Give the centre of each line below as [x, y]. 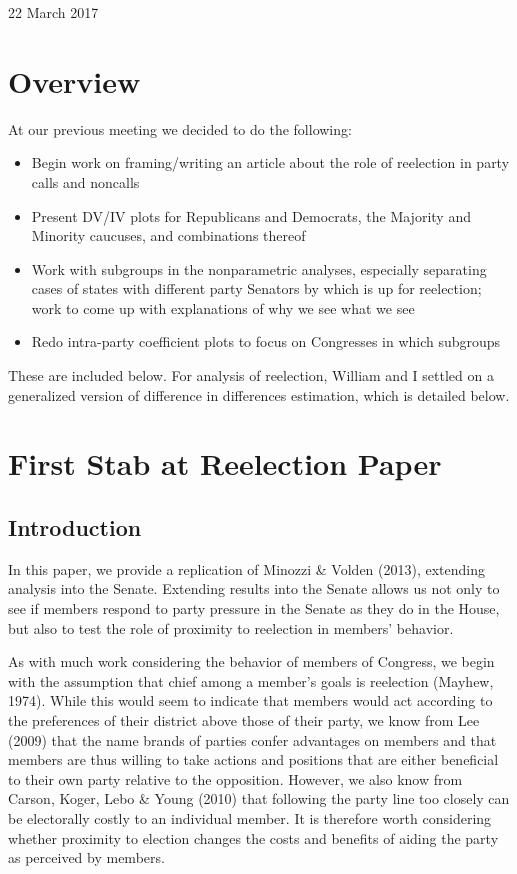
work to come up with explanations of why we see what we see [223, 307]
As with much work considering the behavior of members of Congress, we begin [251, 661]
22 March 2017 [53, 12]
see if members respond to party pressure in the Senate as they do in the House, [254, 608]
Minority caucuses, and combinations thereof [168, 235]
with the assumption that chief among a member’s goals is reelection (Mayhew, [251, 680]
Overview [74, 80]
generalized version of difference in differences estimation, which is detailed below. [259, 394]
